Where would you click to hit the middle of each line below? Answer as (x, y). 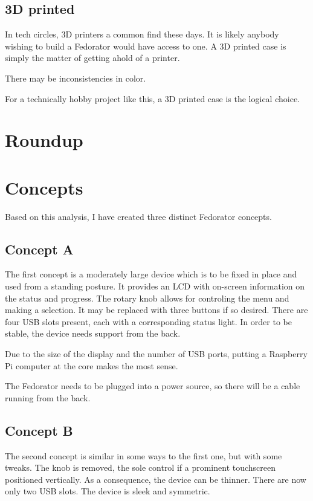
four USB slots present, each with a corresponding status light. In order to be (148, 321)
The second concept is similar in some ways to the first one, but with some (144, 455)
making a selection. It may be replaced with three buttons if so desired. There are (156, 310)
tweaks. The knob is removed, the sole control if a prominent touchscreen (140, 467)
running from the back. (48, 397)
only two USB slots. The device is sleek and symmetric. (108, 491)
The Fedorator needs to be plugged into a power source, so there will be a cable (153, 386)
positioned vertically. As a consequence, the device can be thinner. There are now (156, 479)
